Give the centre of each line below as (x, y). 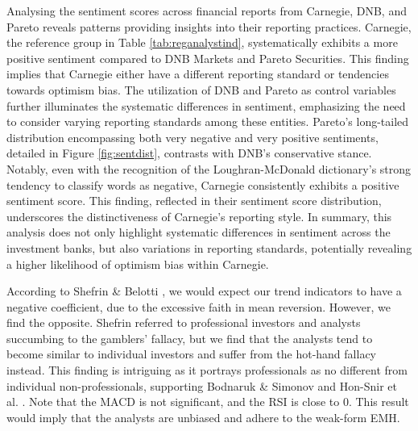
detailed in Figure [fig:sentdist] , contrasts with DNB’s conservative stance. (189, 153)
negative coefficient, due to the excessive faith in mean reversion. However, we (199, 306)
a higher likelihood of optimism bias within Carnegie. (138, 264)
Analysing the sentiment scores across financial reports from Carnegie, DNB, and (207, 10)
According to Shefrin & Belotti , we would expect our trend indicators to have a (204, 291)
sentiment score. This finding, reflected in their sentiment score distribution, (194, 201)
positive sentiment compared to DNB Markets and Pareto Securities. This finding (208, 58)
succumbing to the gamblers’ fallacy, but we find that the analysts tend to (190, 338)
